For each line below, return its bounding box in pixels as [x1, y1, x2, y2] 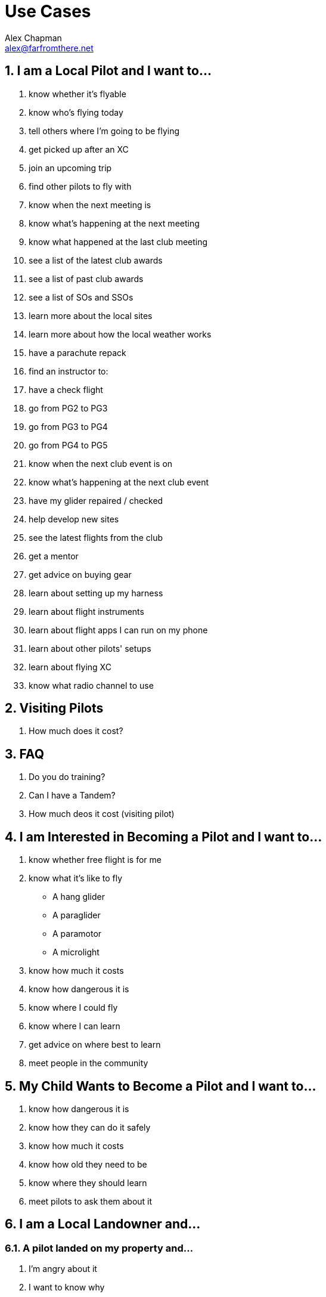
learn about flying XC [29, 661, 111, 672]
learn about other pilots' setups [29, 643, 151, 654]
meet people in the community [29, 1058, 148, 1069]
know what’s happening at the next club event [29, 476, 209, 487]
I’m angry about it [29, 1264, 97, 1274]
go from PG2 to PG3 [29, 403, 108, 413]
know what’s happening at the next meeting [29, 218, 200, 228]
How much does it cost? [29, 726, 123, 736]
